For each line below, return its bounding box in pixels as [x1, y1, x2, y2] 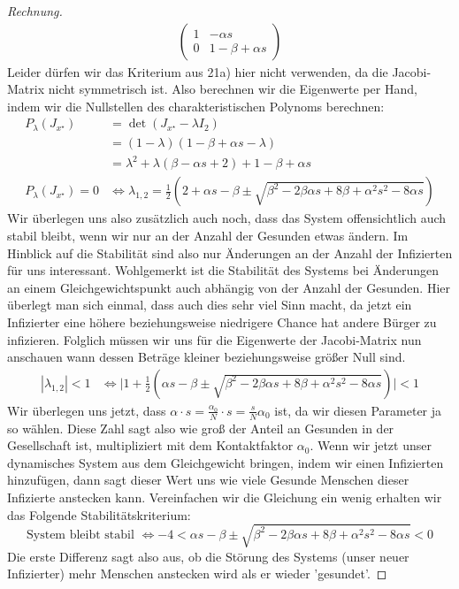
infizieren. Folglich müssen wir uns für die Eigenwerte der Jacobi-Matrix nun [7, 330, 422, 348]
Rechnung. [7, 2, 63, 19]
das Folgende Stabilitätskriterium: [7, 505, 191, 524]
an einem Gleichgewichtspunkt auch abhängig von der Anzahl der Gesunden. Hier [7, 278, 450, 296]
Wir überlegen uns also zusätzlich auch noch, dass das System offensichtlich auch [7, 209, 447, 227]
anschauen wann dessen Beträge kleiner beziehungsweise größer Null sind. [7, 348, 406, 366]
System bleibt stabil [27, 528, 134, 541]
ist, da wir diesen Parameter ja [274, 401, 442, 419]
